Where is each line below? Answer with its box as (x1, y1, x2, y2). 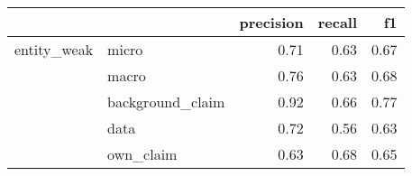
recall (317, 12, 358, 32)
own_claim (107, 144, 178, 164)
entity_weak (14, 39, 94, 60)
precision (239, 12, 304, 32)
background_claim (107, 91, 225, 112)
